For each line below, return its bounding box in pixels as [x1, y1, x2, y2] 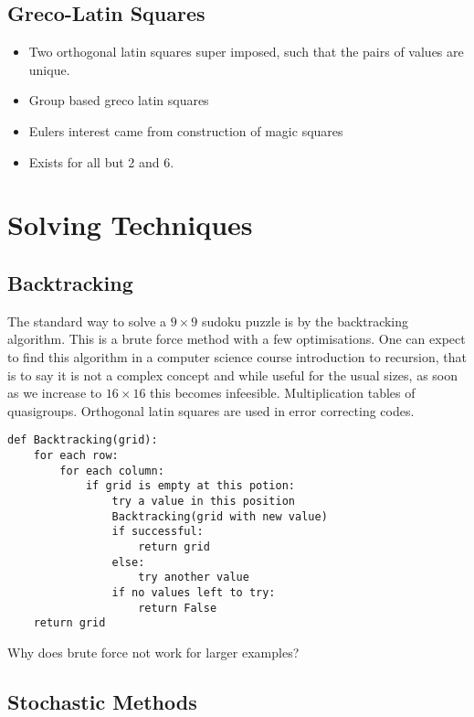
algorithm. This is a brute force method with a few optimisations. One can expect [7, 329, 466, 348]
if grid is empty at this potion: [85, 479, 295, 493]
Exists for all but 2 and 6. [28, 152, 174, 171]
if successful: [111, 525, 204, 539]
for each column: [59, 464, 164, 477]
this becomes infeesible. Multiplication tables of [150, 383, 416, 402]
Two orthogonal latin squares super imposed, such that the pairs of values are [28, 42, 464, 61]
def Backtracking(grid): [7, 433, 158, 447]
